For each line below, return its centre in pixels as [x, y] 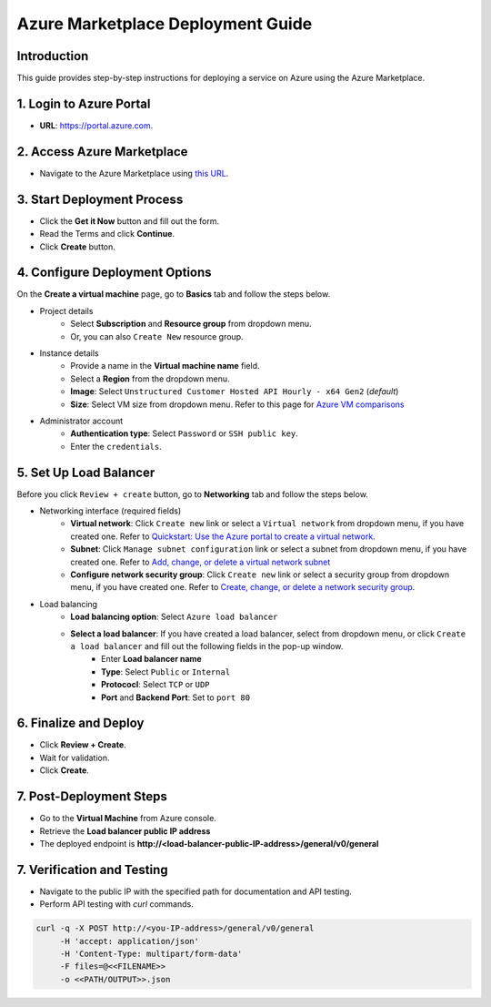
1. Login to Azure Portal [84, 103]
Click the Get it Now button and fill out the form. [130, 221]
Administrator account [81, 421]
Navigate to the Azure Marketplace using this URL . [134, 173]
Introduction [53, 56]
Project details [66, 310]
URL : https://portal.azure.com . [96, 125]
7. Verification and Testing [92, 870]
